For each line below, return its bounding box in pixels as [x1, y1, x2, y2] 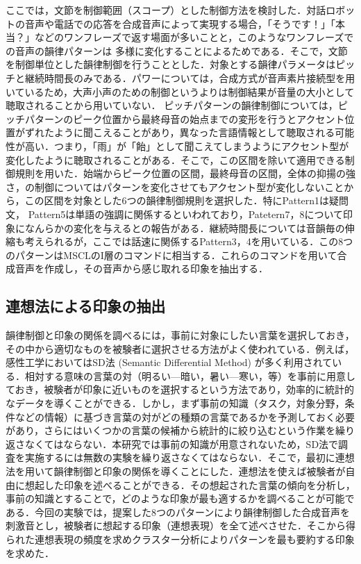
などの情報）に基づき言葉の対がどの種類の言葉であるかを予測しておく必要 [15, 409, 355, 424]
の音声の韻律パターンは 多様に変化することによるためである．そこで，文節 [6, 43, 348, 58]
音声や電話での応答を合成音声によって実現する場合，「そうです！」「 [24, 16, 335, 31]
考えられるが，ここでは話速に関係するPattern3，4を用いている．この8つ [24, 234, 353, 249]
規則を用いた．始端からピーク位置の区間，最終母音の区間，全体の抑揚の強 [15, 166, 355, 181]
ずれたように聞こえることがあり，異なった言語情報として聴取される [24, 125, 335, 140]
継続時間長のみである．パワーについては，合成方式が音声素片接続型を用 [24, 70, 355, 85]
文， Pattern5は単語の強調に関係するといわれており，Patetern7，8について [6, 206, 343, 221]
